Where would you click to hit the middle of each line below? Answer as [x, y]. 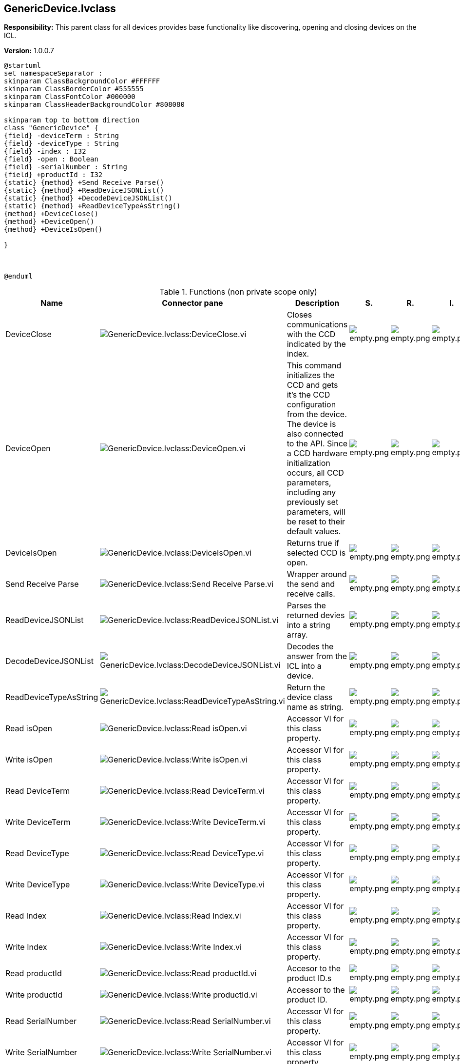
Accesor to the [314, 969]
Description [317, 303]
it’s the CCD [308, 395]
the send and [311, 584]
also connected [315, 434]
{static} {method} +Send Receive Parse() [84, 183]
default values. [314, 532]
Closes [299, 315]
